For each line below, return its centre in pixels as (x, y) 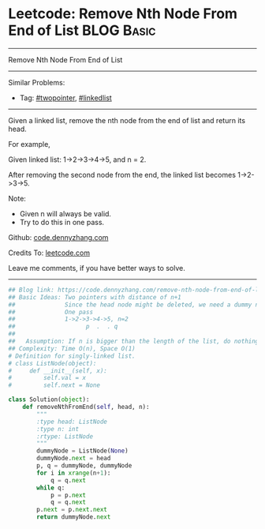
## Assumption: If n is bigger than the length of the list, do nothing (134, 341)
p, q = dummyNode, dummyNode (84, 466)
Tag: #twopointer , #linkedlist (65, 98)
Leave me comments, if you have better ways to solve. (97, 268)
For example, (30, 144)
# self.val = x (47, 378)
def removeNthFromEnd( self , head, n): (86, 407)
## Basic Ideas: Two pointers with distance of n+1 (95, 297)
